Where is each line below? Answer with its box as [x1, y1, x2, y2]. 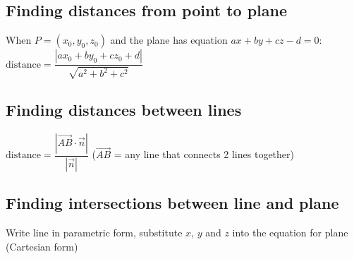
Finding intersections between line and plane [6, 192, 339, 214]
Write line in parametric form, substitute [6, 224, 183, 239]
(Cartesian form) [6, 239, 78, 253]
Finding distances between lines [6, 99, 242, 121]
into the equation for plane [232, 224, 348, 239]
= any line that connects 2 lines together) [114, 147, 294, 162]
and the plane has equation [110, 32, 228, 47]
